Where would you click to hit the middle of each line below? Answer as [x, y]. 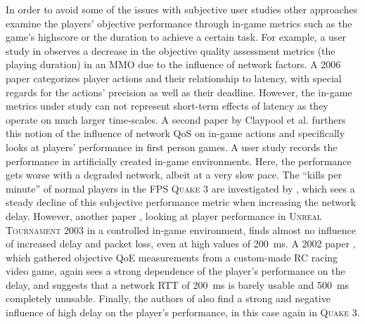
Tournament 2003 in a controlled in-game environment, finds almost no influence [181, 229]
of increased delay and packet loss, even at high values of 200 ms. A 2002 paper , [181, 244]
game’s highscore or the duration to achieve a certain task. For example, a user [176, 37]
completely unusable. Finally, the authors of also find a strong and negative [168, 298]
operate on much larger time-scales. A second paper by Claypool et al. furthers [176, 119]
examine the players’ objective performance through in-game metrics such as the [179, 23]
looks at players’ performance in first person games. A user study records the [172, 147]
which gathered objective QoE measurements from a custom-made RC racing [172, 257]
